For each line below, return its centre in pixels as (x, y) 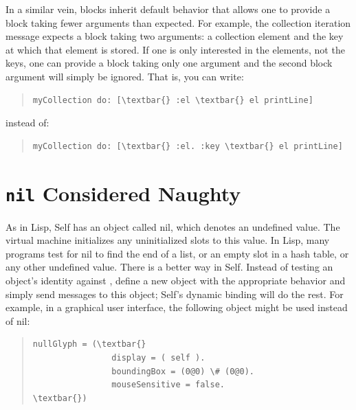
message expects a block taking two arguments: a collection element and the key (175, 36)
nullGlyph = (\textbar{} (89, 344)
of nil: (18, 320)
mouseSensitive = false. (168, 385)
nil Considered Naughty (123, 193)
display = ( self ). (158, 357)
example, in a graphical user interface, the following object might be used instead (177, 307)
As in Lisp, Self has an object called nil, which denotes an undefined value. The (173, 226)
